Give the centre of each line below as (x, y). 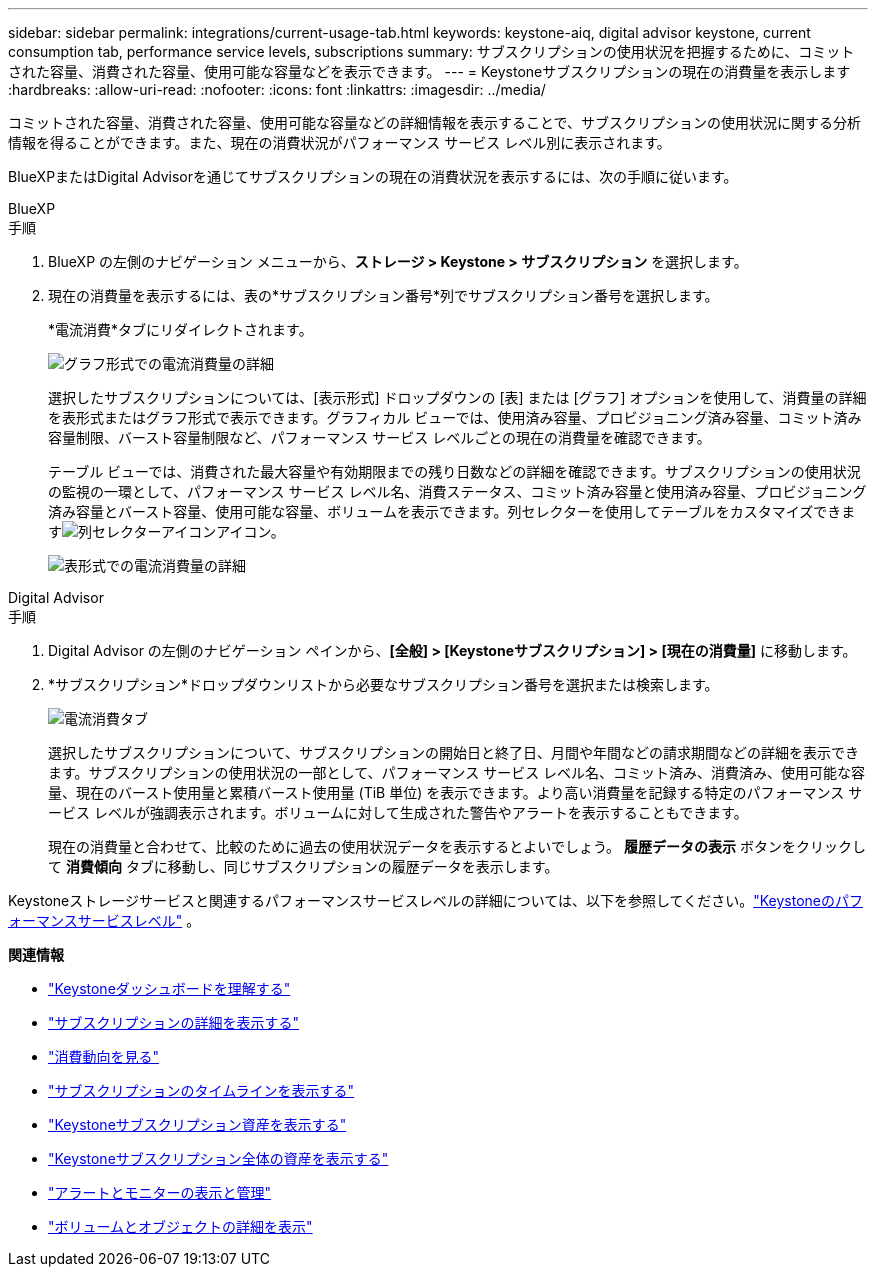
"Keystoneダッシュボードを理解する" (169, 988)
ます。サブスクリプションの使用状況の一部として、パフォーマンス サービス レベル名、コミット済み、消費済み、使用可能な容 (457, 772)
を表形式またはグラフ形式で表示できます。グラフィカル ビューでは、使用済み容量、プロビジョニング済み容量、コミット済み (455, 417)
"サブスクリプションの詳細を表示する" (174, 1022)
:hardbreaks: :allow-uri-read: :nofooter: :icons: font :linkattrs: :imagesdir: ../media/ (277, 89)
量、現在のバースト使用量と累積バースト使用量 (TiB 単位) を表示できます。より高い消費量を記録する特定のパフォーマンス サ (455, 792)
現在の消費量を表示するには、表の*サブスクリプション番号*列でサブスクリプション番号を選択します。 (383, 295)
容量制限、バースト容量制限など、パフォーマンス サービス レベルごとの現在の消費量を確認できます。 (379, 437)
